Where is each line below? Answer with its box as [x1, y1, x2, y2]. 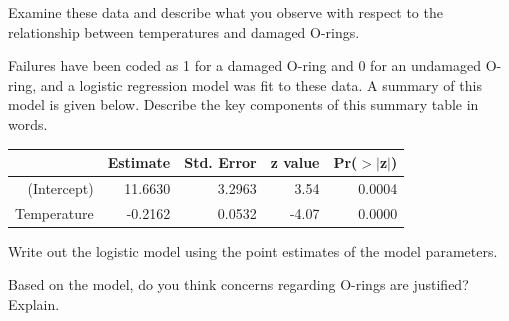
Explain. [8, 294, 60, 315]
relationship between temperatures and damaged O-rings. [8, 21, 360, 42]
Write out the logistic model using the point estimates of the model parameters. [8, 240, 498, 261]
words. [8, 113, 48, 134]
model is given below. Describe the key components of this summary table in [8, 94, 479, 115]
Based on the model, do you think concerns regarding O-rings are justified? [8, 274, 469, 295]
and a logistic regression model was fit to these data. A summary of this [40, 74, 482, 95]
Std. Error [184, 152, 257, 173]
